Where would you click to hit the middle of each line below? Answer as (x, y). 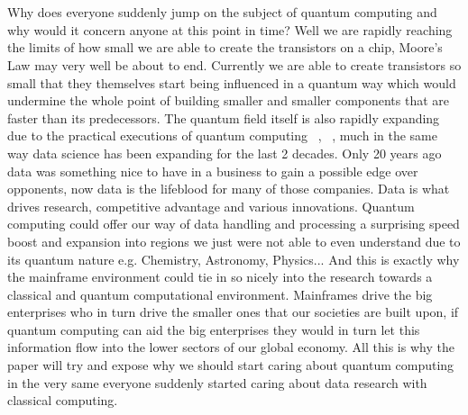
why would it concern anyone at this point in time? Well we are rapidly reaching (230, 29)
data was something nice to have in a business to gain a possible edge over (213, 171)
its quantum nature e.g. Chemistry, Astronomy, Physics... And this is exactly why (234, 259)
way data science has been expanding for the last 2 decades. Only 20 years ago (225, 153)
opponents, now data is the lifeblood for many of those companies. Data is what (229, 189)
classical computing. (63, 400)
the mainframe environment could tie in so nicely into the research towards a (220, 277)
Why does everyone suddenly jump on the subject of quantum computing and (222, 12)
